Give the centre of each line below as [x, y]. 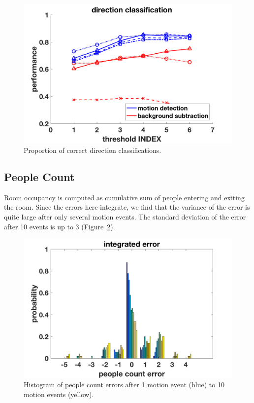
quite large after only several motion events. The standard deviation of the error [125, 216]
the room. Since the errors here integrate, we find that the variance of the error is [127, 207]
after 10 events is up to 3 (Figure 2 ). [60, 226]
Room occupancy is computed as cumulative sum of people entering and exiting [124, 197]
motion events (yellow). [59, 394]
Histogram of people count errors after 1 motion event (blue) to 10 [124, 385]
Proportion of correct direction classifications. [93, 150]
